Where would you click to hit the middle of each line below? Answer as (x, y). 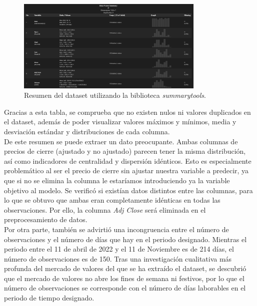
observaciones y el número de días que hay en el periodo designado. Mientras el (125, 239)
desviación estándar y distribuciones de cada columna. (87, 131)
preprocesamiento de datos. (46, 219)
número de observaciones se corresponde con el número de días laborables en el (125, 288)
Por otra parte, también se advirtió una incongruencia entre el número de (116, 229)
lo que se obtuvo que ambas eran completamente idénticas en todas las (112, 200)
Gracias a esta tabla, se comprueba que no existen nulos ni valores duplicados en (127, 112)
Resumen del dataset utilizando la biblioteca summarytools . (115, 95)
